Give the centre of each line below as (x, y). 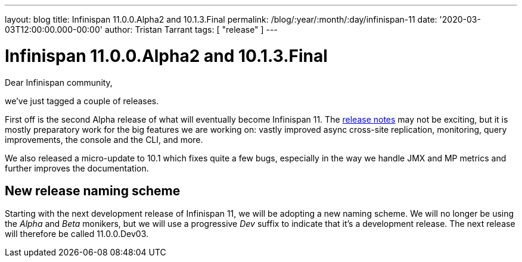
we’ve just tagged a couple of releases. (82, 101)
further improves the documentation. (77, 168)
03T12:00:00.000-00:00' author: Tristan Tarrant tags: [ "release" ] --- (141, 29)
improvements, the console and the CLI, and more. (104, 139)
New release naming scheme (93, 191)
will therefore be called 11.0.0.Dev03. (77, 234)
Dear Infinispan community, (59, 82)
